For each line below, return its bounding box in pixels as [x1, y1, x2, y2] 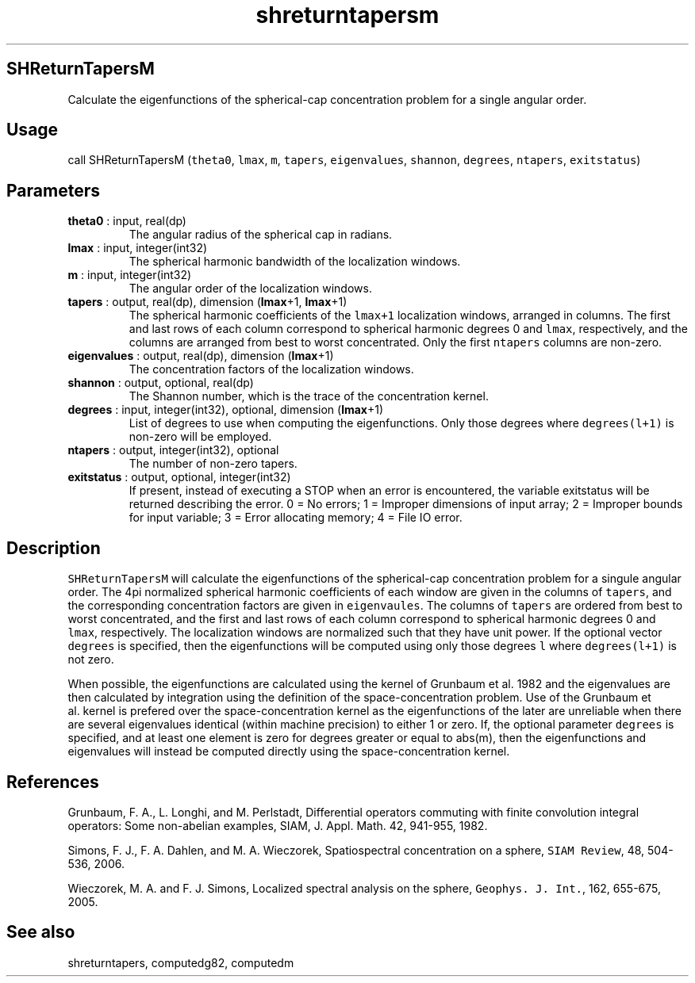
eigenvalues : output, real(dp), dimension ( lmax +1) [67, 349, 334, 363]
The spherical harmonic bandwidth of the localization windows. [129, 254, 461, 269]
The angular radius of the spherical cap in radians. [129, 228, 393, 242]
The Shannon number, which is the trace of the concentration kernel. [129, 389, 489, 404]
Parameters [6, 180, 100, 201]
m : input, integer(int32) [67, 268, 192, 282]
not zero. [67, 652, 114, 667]
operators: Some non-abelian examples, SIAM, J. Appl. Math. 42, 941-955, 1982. [67, 818, 488, 832]
